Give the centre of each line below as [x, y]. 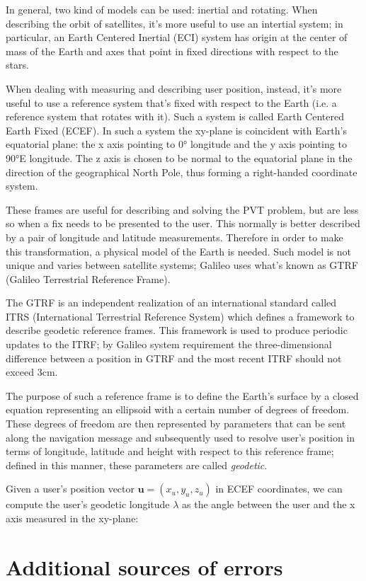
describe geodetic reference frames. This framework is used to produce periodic [177, 330]
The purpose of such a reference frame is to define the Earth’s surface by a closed [182, 395]
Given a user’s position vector [70, 489]
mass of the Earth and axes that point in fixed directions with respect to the [172, 51]
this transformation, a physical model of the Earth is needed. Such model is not [178, 251]
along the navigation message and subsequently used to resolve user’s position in [181, 437]
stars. [17, 65]
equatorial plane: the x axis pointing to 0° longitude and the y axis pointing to [176, 144]
